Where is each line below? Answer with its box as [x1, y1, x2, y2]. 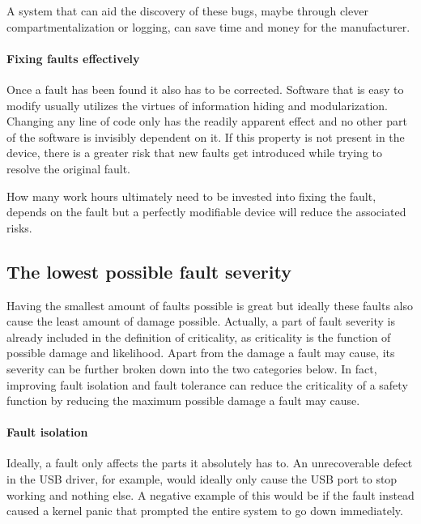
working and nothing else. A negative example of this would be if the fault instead [6, 486, 415, 503]
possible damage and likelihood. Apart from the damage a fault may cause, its [6, 344, 395, 361]
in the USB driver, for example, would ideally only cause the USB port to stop [6, 471, 398, 488]
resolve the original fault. [6, 160, 131, 177]
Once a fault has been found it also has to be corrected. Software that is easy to [6, 80, 404, 97]
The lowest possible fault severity [6, 258, 291, 283]
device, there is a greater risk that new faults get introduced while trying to [6, 144, 383, 161]
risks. [6, 219, 32, 236]
